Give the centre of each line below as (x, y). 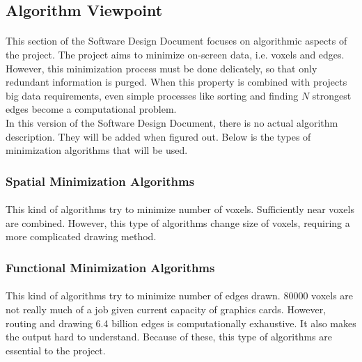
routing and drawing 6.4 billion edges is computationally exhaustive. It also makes (181, 323)
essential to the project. (56, 350)
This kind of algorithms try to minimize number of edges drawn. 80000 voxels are (180, 296)
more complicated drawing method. (81, 236)
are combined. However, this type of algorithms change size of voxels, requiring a (178, 222)
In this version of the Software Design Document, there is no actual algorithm (172, 122)
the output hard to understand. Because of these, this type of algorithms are (169, 337)
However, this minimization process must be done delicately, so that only (162, 68)
